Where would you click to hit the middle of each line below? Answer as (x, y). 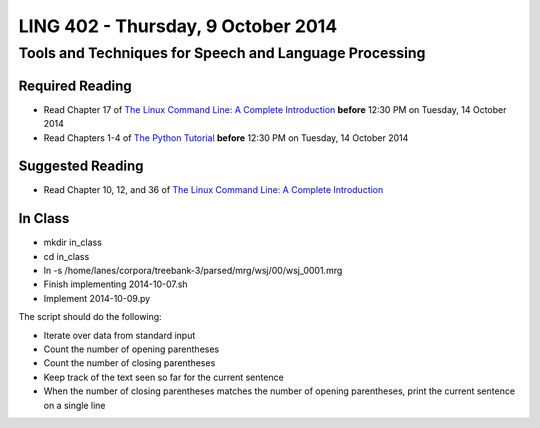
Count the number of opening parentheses (131, 349)
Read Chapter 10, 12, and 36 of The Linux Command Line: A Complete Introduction (213, 190)
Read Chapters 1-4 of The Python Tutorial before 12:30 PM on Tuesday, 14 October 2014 (226, 137)
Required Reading (75, 85)
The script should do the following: (90, 317)
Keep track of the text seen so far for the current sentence (163, 377)
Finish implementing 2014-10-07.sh (116, 284)
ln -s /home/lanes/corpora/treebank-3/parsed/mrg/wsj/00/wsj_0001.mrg (193, 271)
